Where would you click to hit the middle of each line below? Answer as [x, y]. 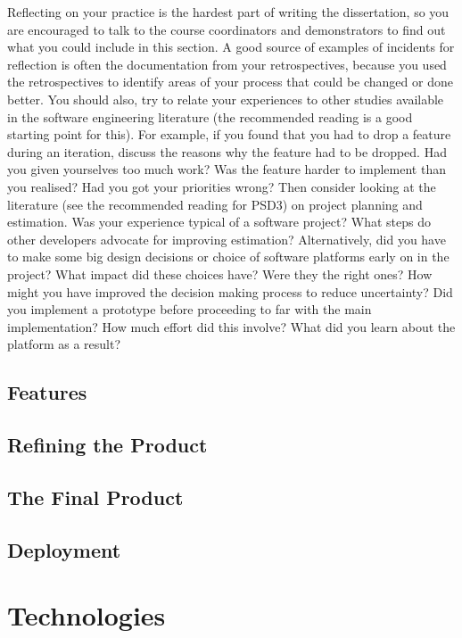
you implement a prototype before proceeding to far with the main [190, 309]
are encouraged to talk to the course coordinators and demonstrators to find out [227, 29]
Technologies [87, 615]
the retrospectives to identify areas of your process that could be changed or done [230, 82]
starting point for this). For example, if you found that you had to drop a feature [229, 134]
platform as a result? [64, 344]
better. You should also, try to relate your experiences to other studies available [226, 99]
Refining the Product [107, 445]
